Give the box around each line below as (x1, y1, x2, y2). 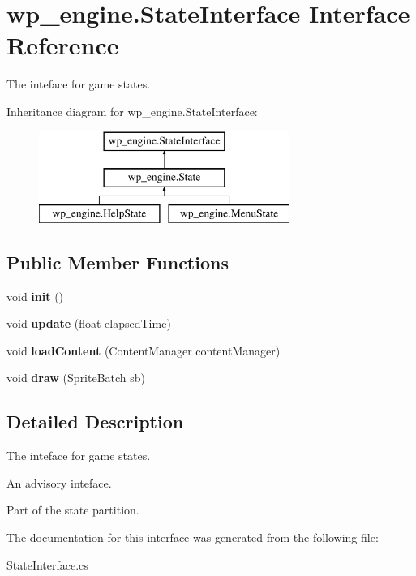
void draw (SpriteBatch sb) (6, 369, 146, 386)
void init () (6, 287, 64, 304)
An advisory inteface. (6, 474, 112, 491)
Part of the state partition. (6, 501, 139, 518)
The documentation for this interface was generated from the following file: (6, 529, 379, 546)
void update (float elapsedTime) (6, 315, 171, 332)
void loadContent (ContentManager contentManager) (6, 342, 281, 359)
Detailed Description (6, 409, 184, 434)
